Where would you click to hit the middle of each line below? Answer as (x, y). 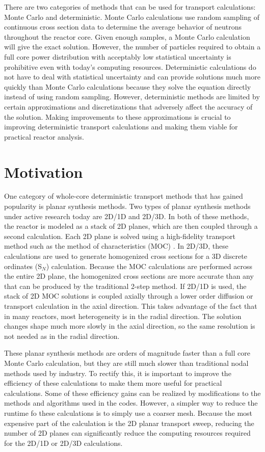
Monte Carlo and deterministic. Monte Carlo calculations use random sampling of (132, 17)
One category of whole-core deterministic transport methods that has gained (124, 196)
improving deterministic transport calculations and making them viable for (121, 127)
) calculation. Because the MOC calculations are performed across (149, 266)
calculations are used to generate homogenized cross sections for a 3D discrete (126, 256)
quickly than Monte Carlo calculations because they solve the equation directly (128, 86)
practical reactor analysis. (44, 136)
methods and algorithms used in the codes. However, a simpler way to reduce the (131, 403)
